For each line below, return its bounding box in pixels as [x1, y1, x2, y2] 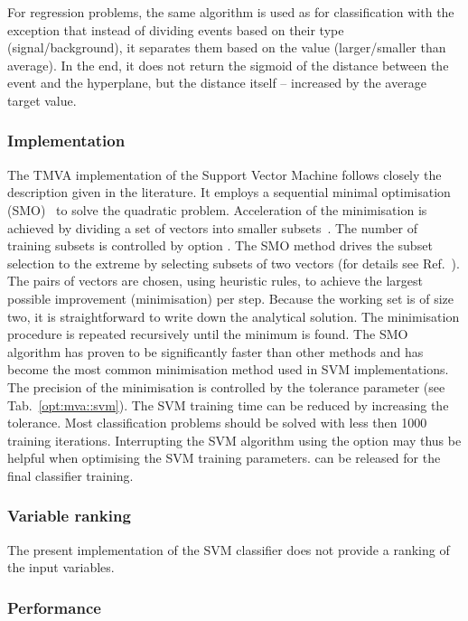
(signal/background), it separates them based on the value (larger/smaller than [7, 38, 446, 57]
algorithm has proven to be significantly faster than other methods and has [7, 342, 424, 361]
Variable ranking [7, 504, 131, 527]
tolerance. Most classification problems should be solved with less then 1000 [7, 413, 427, 432]
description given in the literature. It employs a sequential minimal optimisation [7, 183, 451, 202]
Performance [7, 596, 101, 618]
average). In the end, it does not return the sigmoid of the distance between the [7, 55, 449, 74]
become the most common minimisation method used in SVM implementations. [7, 360, 449, 379]
